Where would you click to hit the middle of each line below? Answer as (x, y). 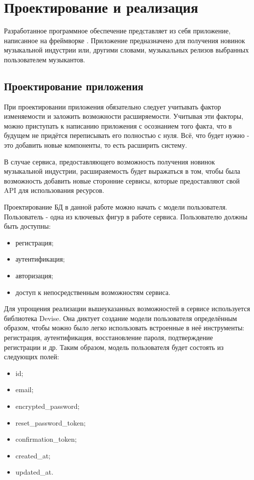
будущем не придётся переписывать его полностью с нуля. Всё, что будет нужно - (127, 135)
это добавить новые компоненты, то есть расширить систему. (96, 145)
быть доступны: (27, 226)
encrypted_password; (47, 406)
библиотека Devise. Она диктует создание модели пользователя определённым (121, 318)
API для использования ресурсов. (54, 190)
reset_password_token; (50, 422)
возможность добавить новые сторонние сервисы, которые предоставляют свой (122, 180)
